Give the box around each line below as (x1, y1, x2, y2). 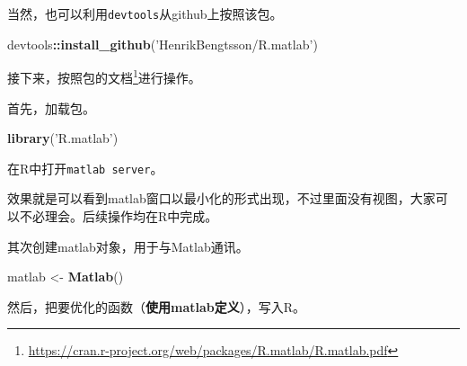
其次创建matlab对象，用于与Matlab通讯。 (7, 237, 249, 255)
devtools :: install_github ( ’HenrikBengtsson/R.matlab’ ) (7, 34, 318, 53)
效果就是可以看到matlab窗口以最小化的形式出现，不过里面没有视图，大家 (7, 189, 436, 208)
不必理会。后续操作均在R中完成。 (19, 206, 218, 225)
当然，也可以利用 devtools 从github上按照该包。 (7, 4, 283, 22)
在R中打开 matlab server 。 (7, 158, 163, 177)
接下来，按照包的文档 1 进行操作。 (7, 66, 201, 86)
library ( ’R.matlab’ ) (7, 129, 119, 147)
